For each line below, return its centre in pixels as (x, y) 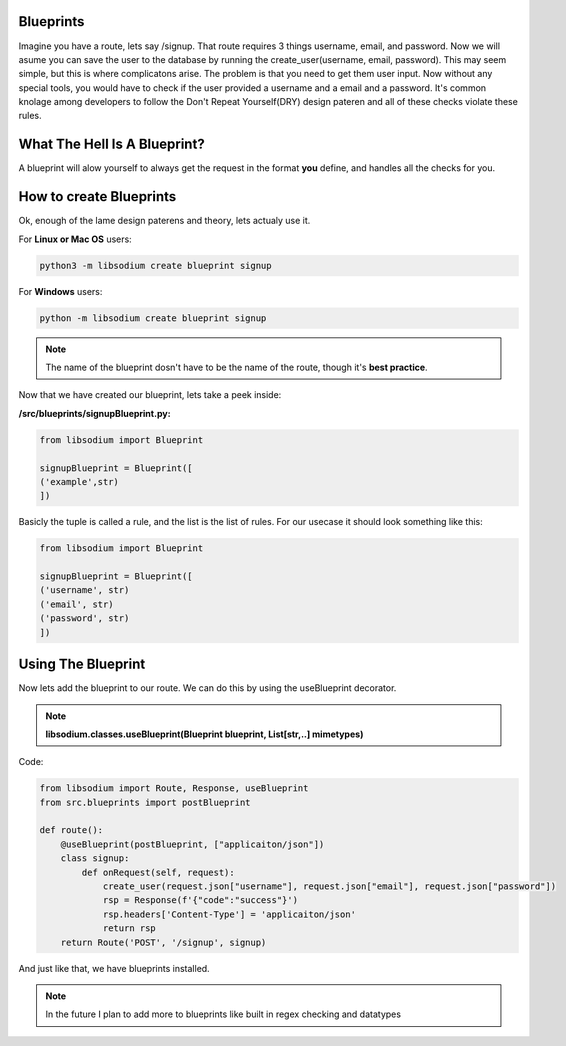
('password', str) (84, 618)
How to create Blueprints (97, 196)
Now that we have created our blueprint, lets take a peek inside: (150, 395)
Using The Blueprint (82, 664)
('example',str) (79, 481)
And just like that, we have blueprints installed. (114, 968)
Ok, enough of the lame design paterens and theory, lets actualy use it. (164, 221)
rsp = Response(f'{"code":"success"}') (200, 900)
